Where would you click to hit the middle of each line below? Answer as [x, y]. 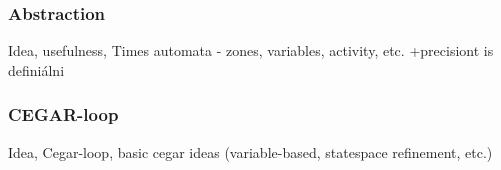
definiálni [36, 69]
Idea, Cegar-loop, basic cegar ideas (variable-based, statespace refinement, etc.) [250, 151]
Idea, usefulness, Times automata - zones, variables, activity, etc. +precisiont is [251, 50]
